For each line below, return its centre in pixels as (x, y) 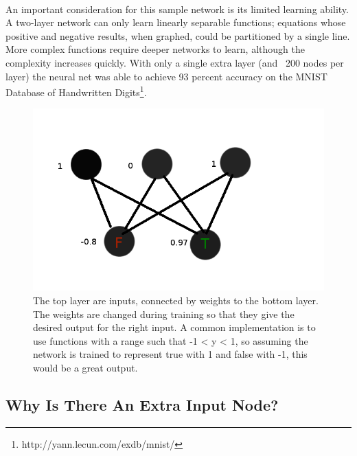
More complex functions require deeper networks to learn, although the (155, 49)
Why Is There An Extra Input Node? (142, 404)
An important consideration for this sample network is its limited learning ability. (177, 9)
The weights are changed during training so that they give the (164, 313)
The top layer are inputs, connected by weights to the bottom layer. (176, 300)
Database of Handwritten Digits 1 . (76, 91)
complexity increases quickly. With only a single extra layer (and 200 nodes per (175, 62)
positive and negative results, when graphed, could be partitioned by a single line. (178, 35)
